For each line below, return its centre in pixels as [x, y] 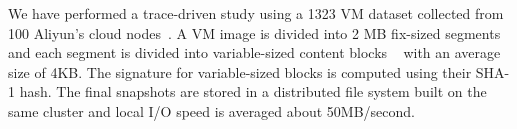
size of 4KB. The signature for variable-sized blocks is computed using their [240, 71]
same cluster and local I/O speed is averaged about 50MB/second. [212, 110]
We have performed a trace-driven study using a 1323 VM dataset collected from [256, 13]
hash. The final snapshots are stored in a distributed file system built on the [253, 91]
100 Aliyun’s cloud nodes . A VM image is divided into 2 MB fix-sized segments [254, 32]
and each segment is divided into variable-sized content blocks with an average [254, 52]
